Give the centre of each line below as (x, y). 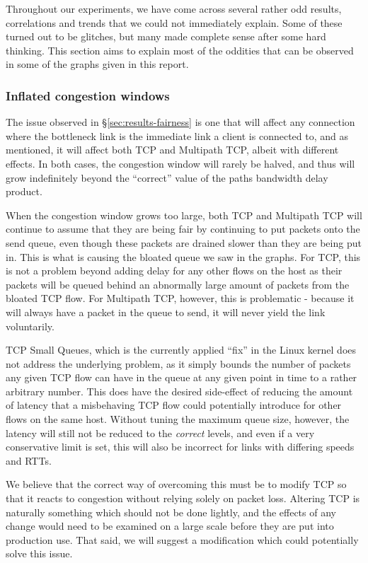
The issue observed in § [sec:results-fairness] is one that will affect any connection (180, 122)
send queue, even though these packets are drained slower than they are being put (184, 242)
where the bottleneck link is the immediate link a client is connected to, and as (177, 135)
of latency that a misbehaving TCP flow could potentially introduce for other (174, 405)
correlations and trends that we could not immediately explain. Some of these (174, 22)
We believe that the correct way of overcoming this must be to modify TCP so (176, 484)
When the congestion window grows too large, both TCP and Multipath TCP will (184, 215)
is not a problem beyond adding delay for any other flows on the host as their (174, 271)
